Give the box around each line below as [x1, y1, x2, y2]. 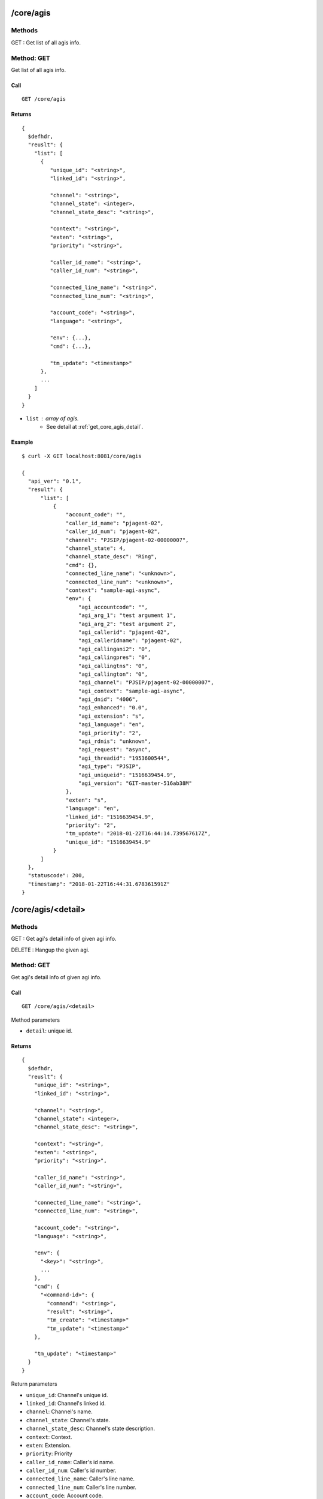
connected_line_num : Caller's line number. [26, 1483, 137, 1491]
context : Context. [26, 1433, 72, 1440]
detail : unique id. [26, 1027, 73, 1034]
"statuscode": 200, [28, 872, 85, 879]
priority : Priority [26, 1450, 73, 1457]
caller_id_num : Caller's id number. [26, 1467, 117, 1474]
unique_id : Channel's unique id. [26, 1391, 108, 1398]
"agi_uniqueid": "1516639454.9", [78, 771, 176, 778]
